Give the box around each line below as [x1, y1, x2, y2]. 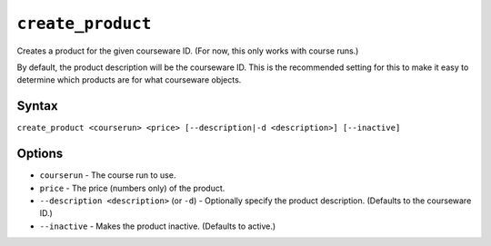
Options [16, 146, 64, 162]
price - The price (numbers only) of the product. [39, 182, 225, 193]
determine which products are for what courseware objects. [16, 74, 242, 85]
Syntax [16, 98, 58, 113]
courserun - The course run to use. [39, 170, 176, 181]
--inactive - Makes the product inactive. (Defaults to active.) [39, 221, 276, 231]
